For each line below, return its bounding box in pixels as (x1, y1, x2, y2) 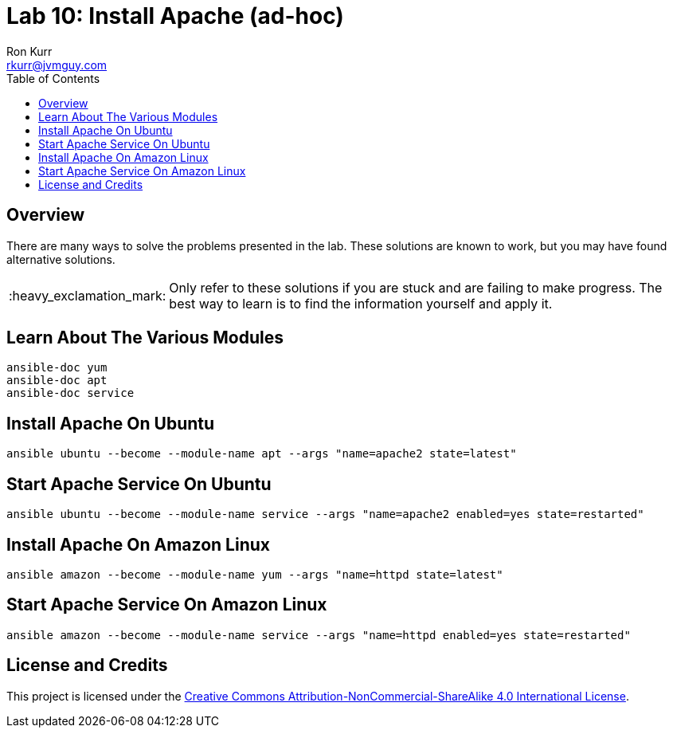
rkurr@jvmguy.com (6, 57, 108, 72)
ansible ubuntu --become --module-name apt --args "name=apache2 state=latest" (6, 447, 517, 461)
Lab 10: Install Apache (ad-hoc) (6, 2, 344, 29)
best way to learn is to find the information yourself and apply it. (169, 295, 553, 312)
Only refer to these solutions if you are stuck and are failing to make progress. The (169, 279, 663, 296)
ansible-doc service (6, 387, 135, 400)
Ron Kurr (6, 44, 53, 58)
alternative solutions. (6, 252, 115, 266)
